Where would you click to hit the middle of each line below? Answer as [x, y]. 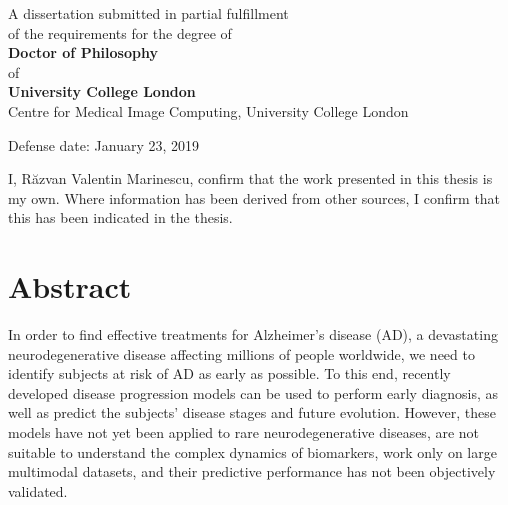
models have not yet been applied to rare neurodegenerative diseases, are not [244, 432]
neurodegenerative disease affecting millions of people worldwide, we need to [241, 353]
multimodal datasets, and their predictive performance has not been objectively [252, 471]
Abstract [70, 286]
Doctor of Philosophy [83, 52]
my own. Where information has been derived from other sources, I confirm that [254, 197]
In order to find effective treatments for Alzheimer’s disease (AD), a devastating [253, 334]
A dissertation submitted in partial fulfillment [148, 13]
